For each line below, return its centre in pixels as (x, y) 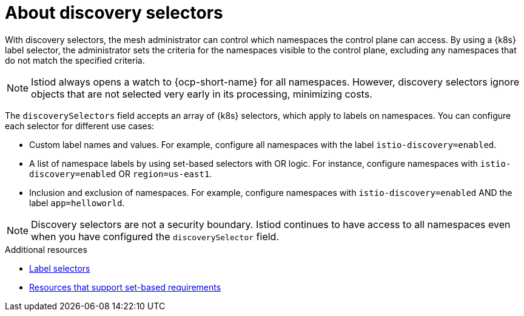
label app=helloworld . (77, 203)
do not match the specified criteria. (75, 60)
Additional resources (46, 249)
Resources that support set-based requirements (125, 287)
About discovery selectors (114, 13)
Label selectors (60, 268)
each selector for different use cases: (80, 126)
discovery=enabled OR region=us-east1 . (121, 173)
